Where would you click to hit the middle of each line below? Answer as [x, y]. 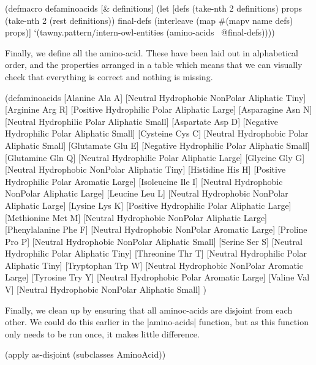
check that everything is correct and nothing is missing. [109, 76]
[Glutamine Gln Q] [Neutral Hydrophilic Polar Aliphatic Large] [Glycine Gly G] [155, 157]
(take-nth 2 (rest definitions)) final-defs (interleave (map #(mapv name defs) [149, 20]
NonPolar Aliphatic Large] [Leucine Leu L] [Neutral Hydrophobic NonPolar [147, 193]
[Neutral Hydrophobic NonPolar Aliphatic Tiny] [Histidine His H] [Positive [145, 169]
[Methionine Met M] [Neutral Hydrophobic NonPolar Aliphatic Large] [136, 217]
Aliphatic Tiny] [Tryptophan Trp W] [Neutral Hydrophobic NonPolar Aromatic [154, 265]
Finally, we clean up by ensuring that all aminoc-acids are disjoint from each [149, 310]
